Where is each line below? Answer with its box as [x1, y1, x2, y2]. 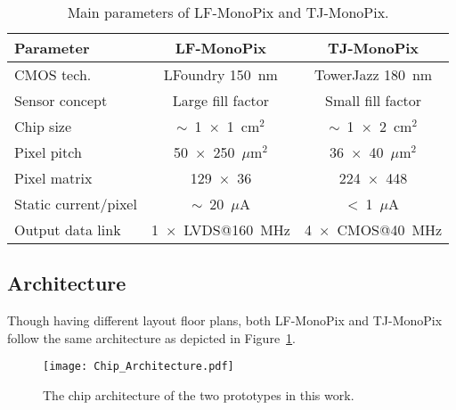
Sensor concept [14, 90, 108, 111]
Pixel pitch [14, 142, 82, 162]
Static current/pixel [14, 193, 137, 214]
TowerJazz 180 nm [313, 64, 433, 85]
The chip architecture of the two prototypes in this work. [43, 386, 354, 405]
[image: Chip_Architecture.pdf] [43, 360, 234, 373]
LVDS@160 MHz [183, 219, 290, 240]
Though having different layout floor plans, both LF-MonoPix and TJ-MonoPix [7, 311, 443, 330]
